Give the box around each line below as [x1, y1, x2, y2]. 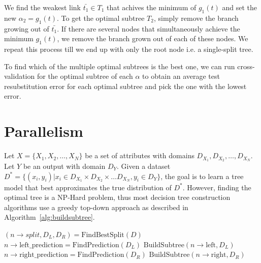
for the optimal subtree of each [37, 71, 133, 81]
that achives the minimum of [107, 2, 197, 12]
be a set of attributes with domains [85, 150, 194, 161]
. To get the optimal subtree [57, 12, 145, 23]
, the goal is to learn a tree [160, 170, 244, 181]
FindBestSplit [81, 231, 124, 239]
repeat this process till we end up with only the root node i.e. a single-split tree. [4, 43, 253, 54]
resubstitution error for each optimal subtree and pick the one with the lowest [4, 80, 247, 91]
